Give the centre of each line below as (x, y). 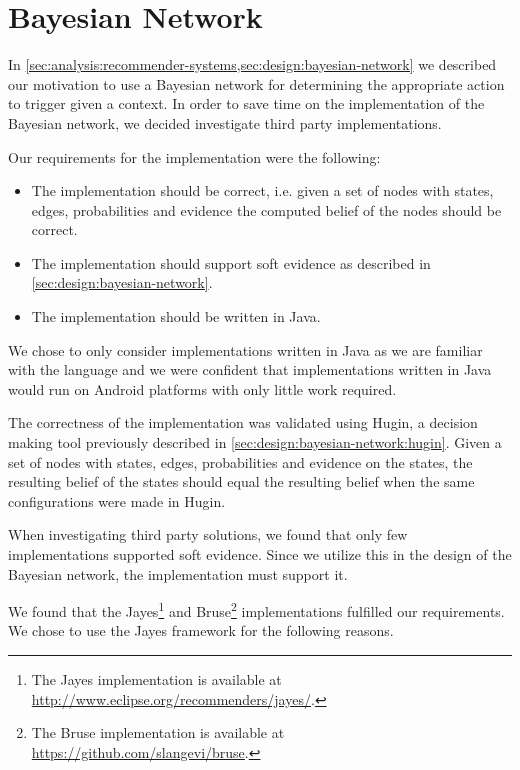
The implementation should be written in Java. (176, 316)
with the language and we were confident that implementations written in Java (250, 369)
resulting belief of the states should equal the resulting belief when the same (241, 481)
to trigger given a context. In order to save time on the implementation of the (246, 103)
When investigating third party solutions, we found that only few (208, 534)
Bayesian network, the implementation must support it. (178, 573)
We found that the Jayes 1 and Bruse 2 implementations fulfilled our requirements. (256, 609)
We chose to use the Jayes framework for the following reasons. (201, 630)
